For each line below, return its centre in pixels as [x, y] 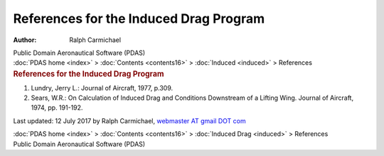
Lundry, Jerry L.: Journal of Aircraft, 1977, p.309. [102, 88]
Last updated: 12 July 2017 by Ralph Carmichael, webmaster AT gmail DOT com [129, 120]
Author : [25, 40]
